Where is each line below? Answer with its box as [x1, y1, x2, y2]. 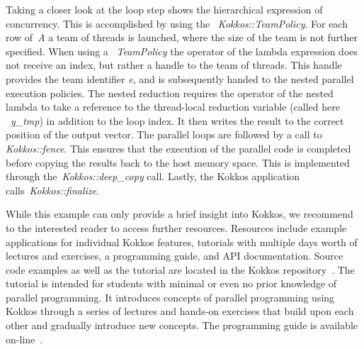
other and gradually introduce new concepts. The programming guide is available [6, 318, 358, 333]
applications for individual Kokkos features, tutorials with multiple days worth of [6, 234, 358, 249]
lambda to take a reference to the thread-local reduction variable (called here [6, 99, 340, 114]
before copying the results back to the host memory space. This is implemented [6, 155, 350, 170]
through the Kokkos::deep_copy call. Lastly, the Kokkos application [6, 169, 300, 184]
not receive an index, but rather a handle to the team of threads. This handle [6, 57, 342, 72]
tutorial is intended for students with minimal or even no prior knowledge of [6, 276, 337, 291]
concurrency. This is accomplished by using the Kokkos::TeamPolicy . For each [6, 16, 348, 31]
